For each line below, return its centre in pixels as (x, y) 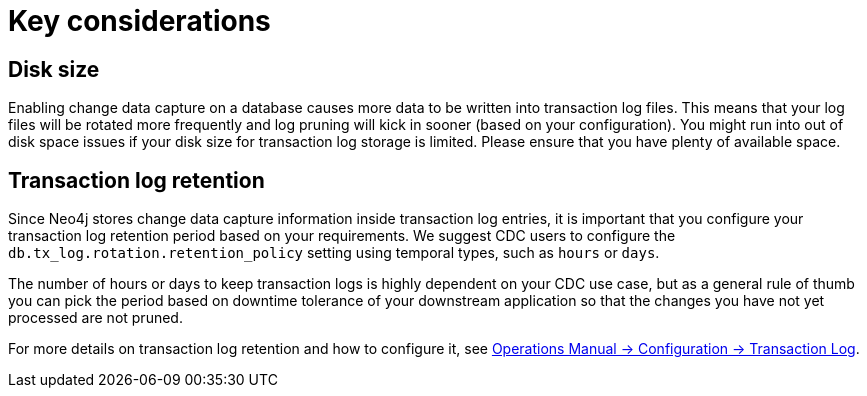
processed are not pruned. (95, 318)
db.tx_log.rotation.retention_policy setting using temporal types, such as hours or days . (334, 253)
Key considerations (139, 21)
